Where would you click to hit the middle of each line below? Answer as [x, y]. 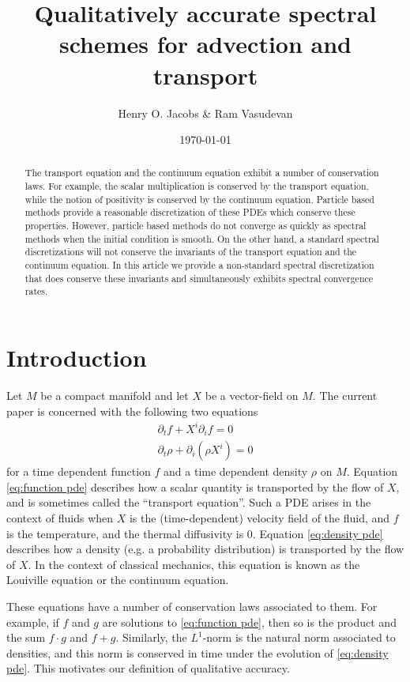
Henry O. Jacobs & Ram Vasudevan [205, 113]
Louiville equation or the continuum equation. [118, 580]
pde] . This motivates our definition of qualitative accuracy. [148, 668]
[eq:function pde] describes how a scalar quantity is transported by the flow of [195, 486]
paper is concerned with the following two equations [132, 411]
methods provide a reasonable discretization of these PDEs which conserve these [190, 212]
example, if [33, 622]
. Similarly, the [151, 637]
